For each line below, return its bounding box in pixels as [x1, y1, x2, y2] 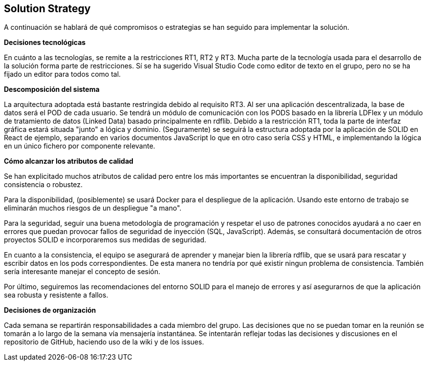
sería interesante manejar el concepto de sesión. [4, 267, 161, 276]
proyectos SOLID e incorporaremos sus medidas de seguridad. [4, 236, 207, 244]
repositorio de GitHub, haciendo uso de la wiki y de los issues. [4, 338, 204, 346]
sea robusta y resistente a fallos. [4, 291, 108, 300]
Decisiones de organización [4, 306, 96, 315]
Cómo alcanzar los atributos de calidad [4, 157, 133, 166]
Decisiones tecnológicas [4, 38, 86, 47]
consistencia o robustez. [4, 180, 83, 189]
